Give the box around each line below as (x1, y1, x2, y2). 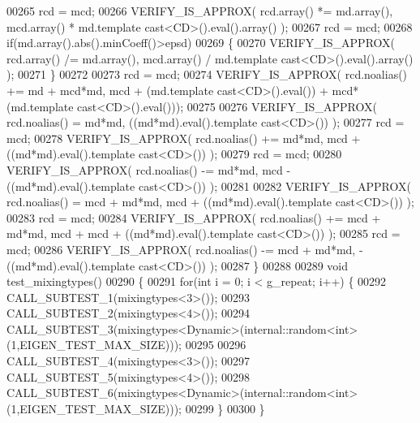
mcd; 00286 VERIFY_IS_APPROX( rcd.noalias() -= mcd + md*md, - (6, 240, 363, 257)
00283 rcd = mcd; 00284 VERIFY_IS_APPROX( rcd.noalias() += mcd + (6, 209, 381, 226)
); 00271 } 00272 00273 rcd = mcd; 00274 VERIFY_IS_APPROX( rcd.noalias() (6, 66, 408, 83)
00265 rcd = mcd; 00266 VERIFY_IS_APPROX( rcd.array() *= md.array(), (6, 2, 393, 19)
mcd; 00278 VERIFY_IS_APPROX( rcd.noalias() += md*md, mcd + (6, 129, 361, 146)
